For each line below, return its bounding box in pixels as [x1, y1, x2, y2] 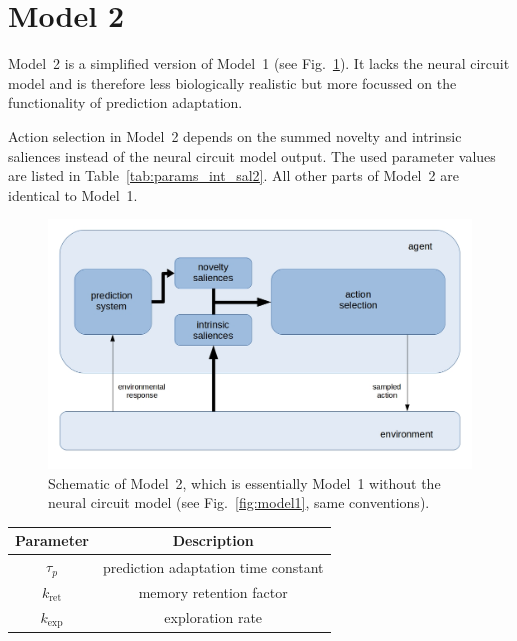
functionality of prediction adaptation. [8, 92, 243, 113]
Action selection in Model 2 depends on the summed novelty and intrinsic [8, 125, 462, 146]
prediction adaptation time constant [102, 556, 324, 577]
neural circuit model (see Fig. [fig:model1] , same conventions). [48, 492, 430, 513]
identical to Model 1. [8, 184, 138, 205]
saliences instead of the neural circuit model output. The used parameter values [8, 145, 496, 166]
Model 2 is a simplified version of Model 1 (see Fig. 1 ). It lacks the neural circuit [8, 53, 510, 74]
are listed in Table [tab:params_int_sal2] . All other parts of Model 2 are [8, 165, 459, 186]
